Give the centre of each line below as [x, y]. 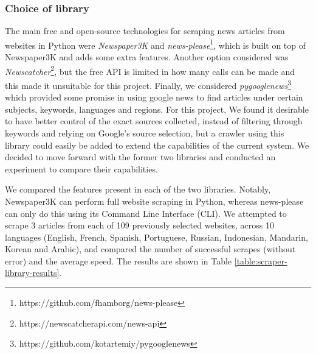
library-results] [32, 273]
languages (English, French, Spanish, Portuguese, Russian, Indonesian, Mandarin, [156, 237]
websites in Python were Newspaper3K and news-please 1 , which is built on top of [156, 44]
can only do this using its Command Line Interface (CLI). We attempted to [146, 213]
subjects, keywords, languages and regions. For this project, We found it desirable [157, 109]
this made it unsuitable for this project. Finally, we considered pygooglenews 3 [148, 84]
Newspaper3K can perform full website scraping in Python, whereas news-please [154, 201]
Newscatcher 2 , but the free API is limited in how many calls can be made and [150, 70]
